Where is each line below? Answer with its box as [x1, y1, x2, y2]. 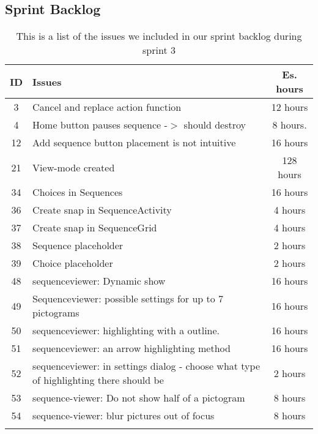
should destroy [183, 118, 246, 132]
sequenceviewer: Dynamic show [32, 274, 166, 288]
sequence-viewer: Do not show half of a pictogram [32, 391, 245, 405]
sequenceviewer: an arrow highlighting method [32, 341, 231, 356]
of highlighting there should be [32, 373, 164, 387]
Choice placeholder [32, 256, 113, 271]
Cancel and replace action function [32, 100, 182, 114]
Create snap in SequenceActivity [32, 203, 172, 217]
